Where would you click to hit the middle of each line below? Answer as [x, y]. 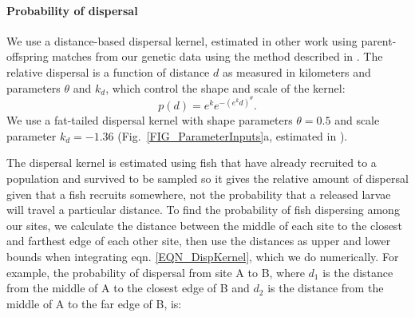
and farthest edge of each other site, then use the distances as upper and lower [199, 241]
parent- [379, 40]
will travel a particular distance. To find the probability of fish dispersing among [203, 210]
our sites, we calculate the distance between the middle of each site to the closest [204, 225]
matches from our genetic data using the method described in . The [217, 56]
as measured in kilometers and [296, 71]
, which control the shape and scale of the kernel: [225, 87]
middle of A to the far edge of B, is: [94, 303]
